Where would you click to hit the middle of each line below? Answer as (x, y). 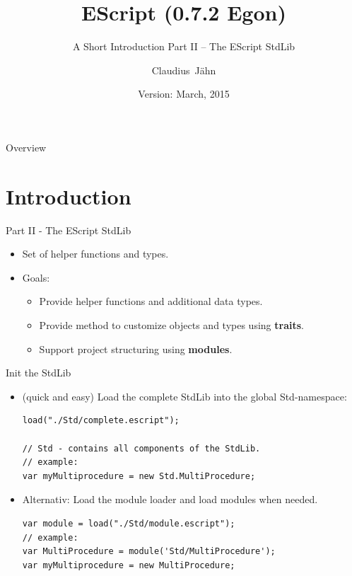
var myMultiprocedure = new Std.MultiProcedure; (139, 476)
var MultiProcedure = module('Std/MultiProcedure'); (149, 552)
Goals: (36, 277)
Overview (26, 147)
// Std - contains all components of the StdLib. (141, 448)
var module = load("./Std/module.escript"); (129, 523)
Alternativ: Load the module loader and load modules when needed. (170, 499)
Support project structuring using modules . (136, 349)
